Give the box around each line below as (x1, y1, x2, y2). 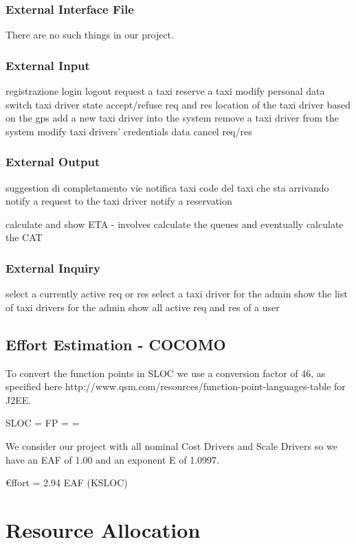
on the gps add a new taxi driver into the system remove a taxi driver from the (5, 111, 339, 125)
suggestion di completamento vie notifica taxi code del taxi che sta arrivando (5, 180, 329, 194)
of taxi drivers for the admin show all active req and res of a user (5, 299, 280, 314)
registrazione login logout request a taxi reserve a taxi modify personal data (5, 84, 325, 98)
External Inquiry (5, 259, 100, 276)
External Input (5, 56, 90, 73)
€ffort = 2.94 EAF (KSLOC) (5, 475, 128, 490)
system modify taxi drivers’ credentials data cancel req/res (5, 124, 252, 138)
